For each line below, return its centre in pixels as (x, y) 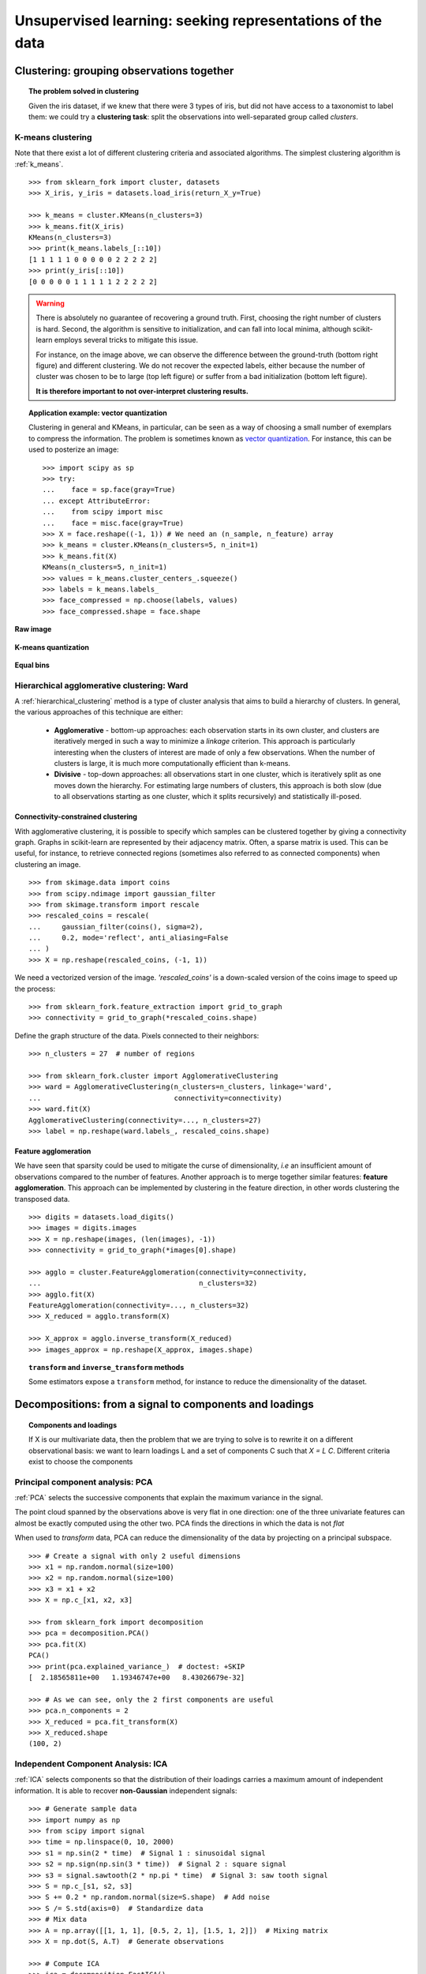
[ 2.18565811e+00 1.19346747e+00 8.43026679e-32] (137, 1677)
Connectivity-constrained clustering (76, 816)
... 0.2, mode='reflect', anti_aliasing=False (129, 938)
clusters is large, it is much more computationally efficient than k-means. (172, 763)
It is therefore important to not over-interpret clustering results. (142, 391)
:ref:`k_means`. (39, 164)
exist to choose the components (81, 1462)
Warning (50, 303)
